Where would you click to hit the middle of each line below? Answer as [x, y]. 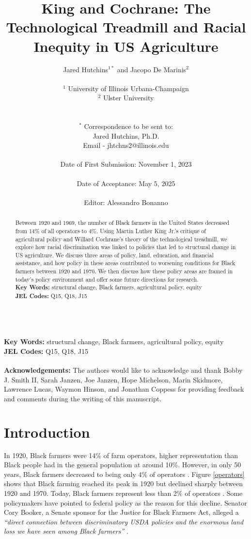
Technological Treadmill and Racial [126, 27]
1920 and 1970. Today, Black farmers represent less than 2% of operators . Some [123, 493]
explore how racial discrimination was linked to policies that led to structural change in [125, 247]
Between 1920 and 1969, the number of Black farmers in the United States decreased [122, 223]
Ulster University [128, 98]
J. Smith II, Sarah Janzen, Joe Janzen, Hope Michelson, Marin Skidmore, [113, 379]
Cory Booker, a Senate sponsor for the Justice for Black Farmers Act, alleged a [121, 512]
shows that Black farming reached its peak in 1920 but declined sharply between [123, 484]
